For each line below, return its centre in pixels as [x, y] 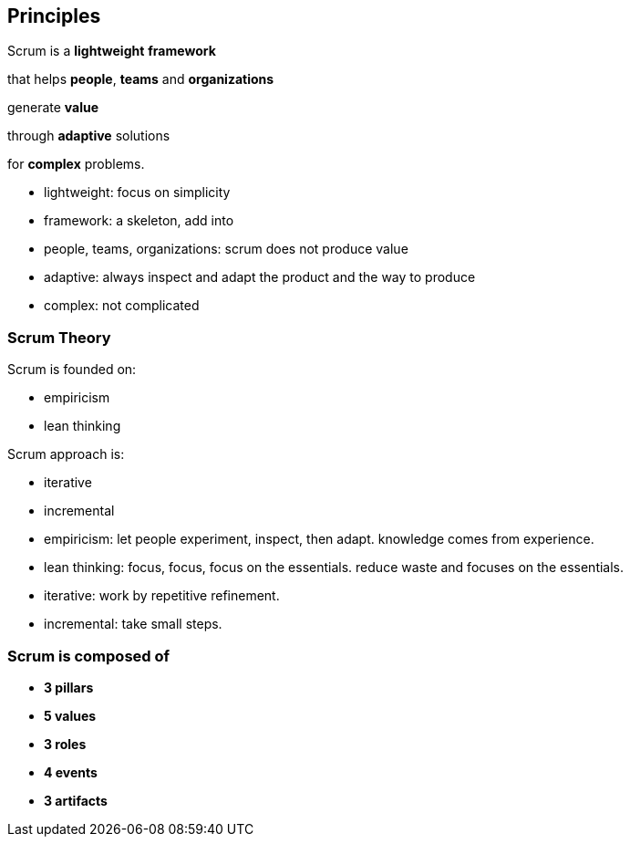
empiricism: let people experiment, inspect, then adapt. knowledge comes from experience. [319, 539]
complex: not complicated [122, 306]
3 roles [65, 744]
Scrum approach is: [66, 454]
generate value [53, 108]
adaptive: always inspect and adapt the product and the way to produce [260, 277]
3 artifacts [76, 800]
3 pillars [69, 687]
